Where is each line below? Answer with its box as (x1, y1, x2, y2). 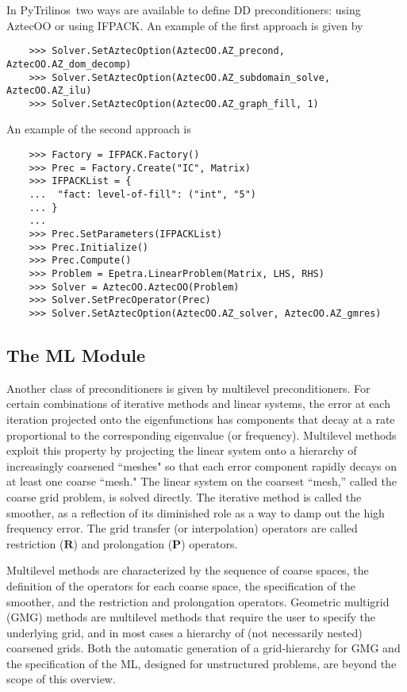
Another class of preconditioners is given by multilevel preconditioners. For (6, 379, 371, 396)
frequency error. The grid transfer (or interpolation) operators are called (6, 520, 358, 536)
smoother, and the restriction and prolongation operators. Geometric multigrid (6, 593, 390, 609)
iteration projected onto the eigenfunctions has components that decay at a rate (6, 410, 395, 427)
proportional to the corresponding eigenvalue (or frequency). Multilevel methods (6, 426, 397, 443)
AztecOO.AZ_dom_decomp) (6, 58, 132, 70)
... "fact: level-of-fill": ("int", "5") (29, 189, 256, 201)
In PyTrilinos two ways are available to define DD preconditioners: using (6, 2, 361, 17)
